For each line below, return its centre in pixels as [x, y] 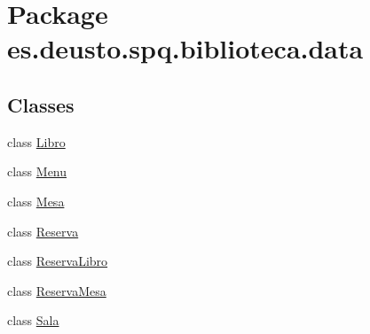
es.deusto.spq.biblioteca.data [185, 48]
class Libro [36, 141]
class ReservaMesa [57, 290]
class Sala [33, 320]
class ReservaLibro [58, 261]
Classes [41, 104]
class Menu [37, 171]
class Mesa [36, 201]
